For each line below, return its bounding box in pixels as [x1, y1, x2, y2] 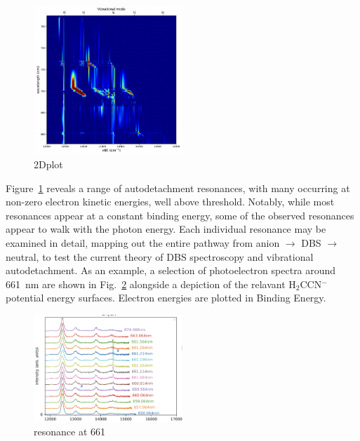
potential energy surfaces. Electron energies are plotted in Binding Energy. [6, 290, 326, 305]
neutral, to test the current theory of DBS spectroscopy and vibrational [6, 249, 314, 264]
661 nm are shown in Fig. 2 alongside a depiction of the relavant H [6, 276, 296, 291]
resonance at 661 [34, 423, 105, 438]
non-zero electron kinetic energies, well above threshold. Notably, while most [6, 194, 335, 209]
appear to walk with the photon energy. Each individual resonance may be [6, 222, 326, 236]
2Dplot [34, 157, 63, 171]
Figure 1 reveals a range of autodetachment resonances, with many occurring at [6, 180, 350, 195]
